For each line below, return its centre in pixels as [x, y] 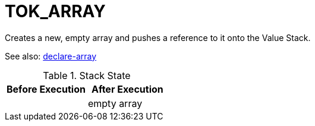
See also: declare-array [51, 56]
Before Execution [46, 89]
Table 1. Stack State [87, 75]
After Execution [127, 89]
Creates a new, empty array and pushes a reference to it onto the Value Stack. [158, 37]
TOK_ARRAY [55, 11]
